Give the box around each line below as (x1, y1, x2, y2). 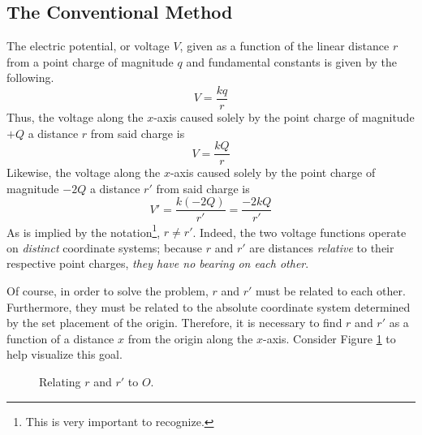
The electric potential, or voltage (6, 37, 170, 54)
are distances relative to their (249, 239, 394, 256)
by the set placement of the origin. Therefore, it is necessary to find (6, 314, 342, 331)
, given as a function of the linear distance (179, 37, 390, 54)
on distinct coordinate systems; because (6, 239, 203, 256)
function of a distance (6, 329, 114, 347)
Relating (39, 373, 81, 390)
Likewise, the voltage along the (6, 164, 161, 181)
